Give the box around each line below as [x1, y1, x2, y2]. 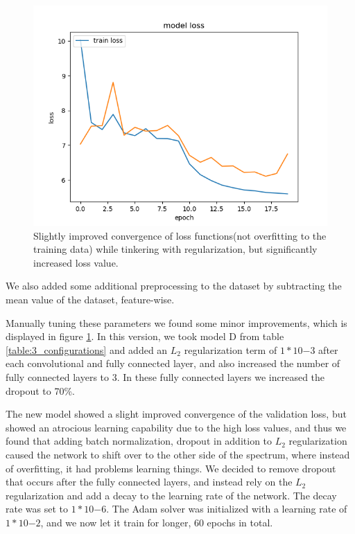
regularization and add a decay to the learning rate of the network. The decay [6, 488, 337, 502]
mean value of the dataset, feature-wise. [6, 292, 175, 306]
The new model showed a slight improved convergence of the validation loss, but [6, 407, 347, 421]
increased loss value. [33, 255, 119, 269]
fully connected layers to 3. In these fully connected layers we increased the [6, 369, 325, 384]
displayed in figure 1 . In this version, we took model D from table [6, 329, 284, 344]
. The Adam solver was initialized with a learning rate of [106, 501, 347, 516]
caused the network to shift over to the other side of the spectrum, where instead [6, 447, 350, 461]
